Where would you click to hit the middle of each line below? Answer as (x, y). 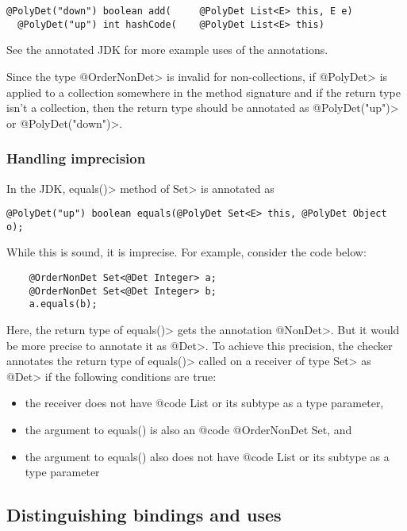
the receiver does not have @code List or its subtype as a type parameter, (204, 403)
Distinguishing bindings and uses (144, 515)
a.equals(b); (63, 304)
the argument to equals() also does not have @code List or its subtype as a (207, 456)
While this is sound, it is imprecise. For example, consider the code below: (186, 252)
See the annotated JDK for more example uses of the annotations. (167, 50)
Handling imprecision (76, 158)
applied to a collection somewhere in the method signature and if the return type (203, 92)
